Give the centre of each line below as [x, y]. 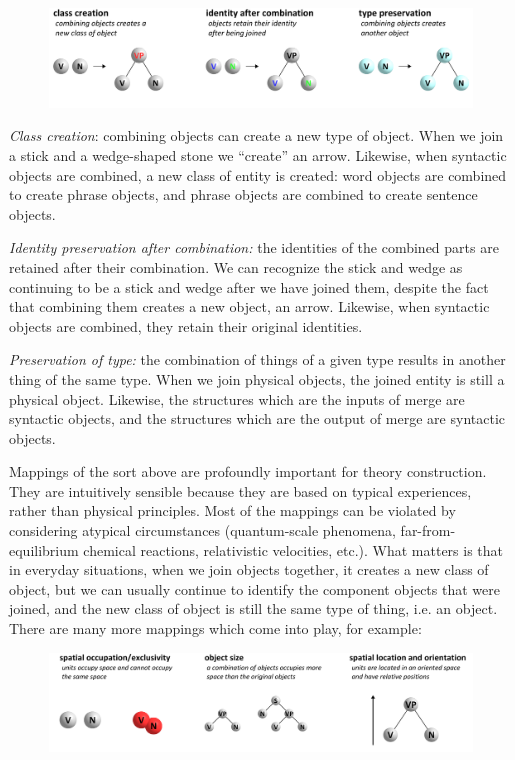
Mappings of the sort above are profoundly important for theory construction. [248, 471]
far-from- [428, 530]
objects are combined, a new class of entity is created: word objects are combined [258, 174]
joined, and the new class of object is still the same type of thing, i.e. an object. [253, 608]
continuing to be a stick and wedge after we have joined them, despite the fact [249, 286]
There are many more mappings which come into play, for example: [215, 628]
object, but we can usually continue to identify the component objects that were [254, 588]
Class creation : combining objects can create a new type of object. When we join [256, 135]
